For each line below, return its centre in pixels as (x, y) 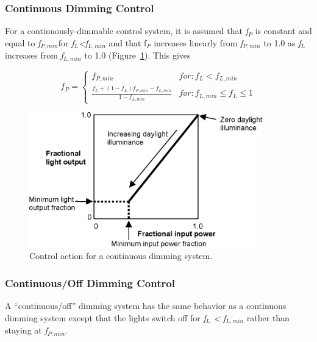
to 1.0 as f (282, 42)
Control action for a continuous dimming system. (121, 256)
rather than (268, 317)
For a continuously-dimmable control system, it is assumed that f (126, 31)
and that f (128, 42)
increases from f (34, 55)
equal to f (23, 42)
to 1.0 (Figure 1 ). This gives (137, 55)
